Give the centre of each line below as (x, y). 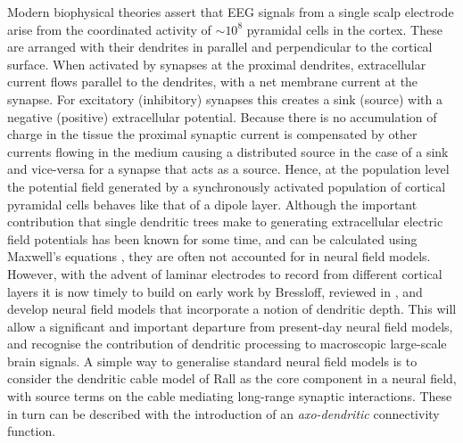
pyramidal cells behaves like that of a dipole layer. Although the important (212, 204)
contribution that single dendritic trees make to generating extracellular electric (225, 221)
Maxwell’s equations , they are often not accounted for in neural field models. (219, 256)
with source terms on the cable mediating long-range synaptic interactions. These (230, 396)
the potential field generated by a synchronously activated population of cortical (227, 186)
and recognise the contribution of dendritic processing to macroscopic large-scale (227, 344)
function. (32, 431)
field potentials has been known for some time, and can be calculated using (212, 238)
